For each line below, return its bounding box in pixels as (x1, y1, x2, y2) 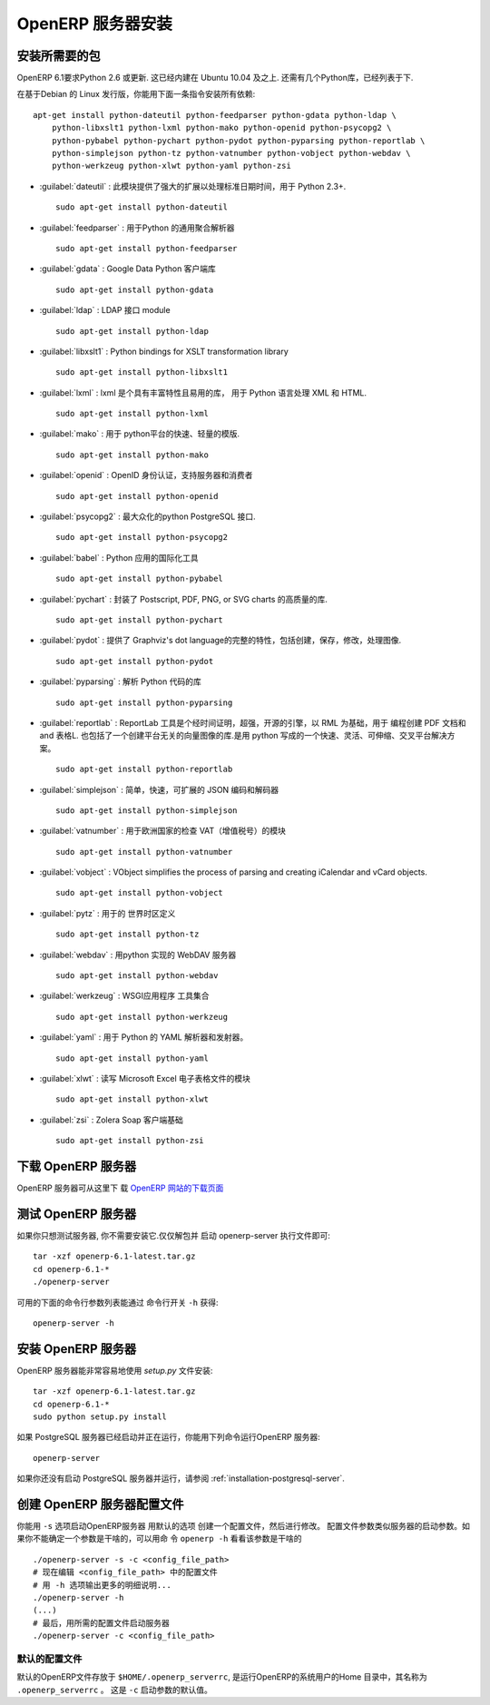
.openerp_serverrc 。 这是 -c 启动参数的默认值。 (16, 1684, 212, 1695)
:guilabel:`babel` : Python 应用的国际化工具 (39, 552, 199, 563)
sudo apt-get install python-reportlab (55, 764, 233, 775)
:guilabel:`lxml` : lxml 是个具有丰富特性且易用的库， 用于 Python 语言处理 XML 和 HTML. (39, 387, 367, 398)
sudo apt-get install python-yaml (55, 1053, 209, 1063)
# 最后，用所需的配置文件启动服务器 (33, 1618, 170, 1628)
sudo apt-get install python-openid (55, 491, 219, 501)
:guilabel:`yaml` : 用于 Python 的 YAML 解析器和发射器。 (39, 1032, 249, 1043)
